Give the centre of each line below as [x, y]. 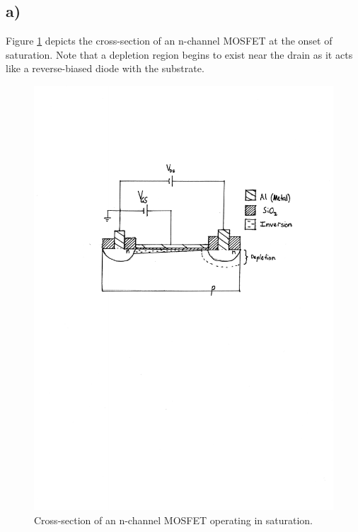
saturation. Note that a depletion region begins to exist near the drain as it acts [179, 54]
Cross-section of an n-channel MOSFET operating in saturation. [174, 520]
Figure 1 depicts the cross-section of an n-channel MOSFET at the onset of [169, 41]
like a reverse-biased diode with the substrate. [105, 68]
